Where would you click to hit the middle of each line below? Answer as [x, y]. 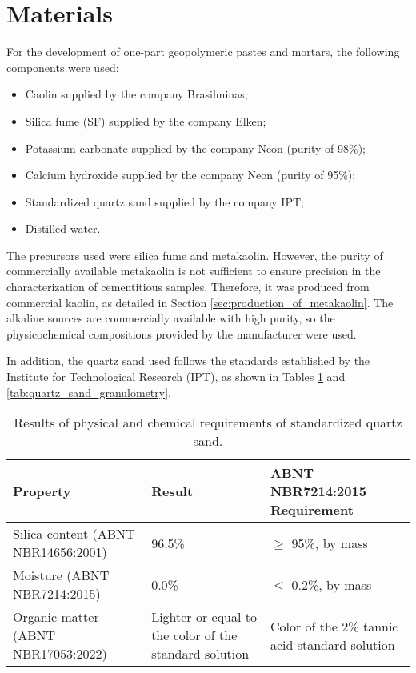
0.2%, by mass [332, 584]
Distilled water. [63, 228]
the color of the [194, 635]
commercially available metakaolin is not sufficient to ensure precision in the [194, 271]
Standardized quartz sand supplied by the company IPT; [164, 201]
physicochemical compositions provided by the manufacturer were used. [182, 333]
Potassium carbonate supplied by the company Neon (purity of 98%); [195, 148]
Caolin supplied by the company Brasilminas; [136, 94]
